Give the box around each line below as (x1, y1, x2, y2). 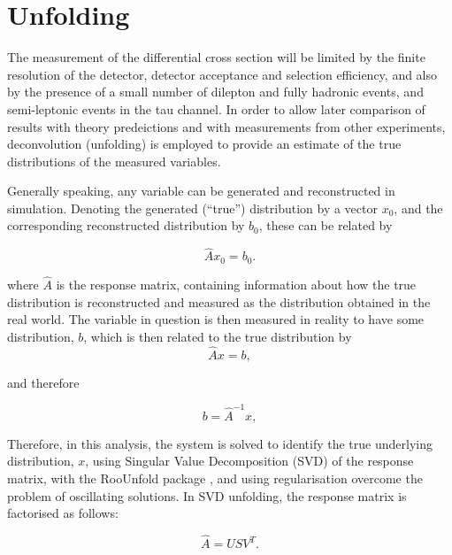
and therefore (7, 373, 80, 391)
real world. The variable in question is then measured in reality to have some (7, 310, 425, 328)
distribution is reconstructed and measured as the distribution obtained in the (7, 292, 431, 311)
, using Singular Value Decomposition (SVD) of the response (85, 451, 414, 470)
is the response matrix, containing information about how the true (56, 274, 417, 293)
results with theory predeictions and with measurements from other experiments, (7, 117, 446, 135)
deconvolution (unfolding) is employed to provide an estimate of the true (7, 135, 402, 153)
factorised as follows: (7, 504, 119, 522)
